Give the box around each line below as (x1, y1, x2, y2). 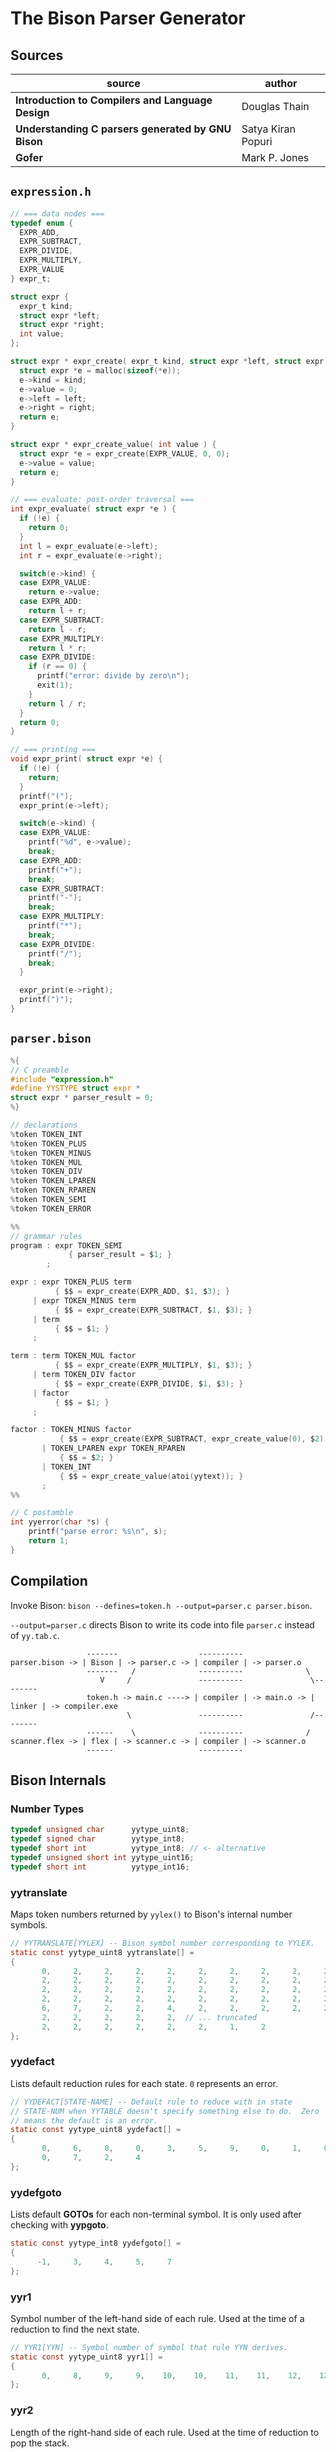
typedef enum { (10, 218, 74, 228)
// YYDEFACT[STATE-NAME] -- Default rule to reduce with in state (10, 2097, 293, 2107)
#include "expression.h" (10, 1074, 114, 1084)
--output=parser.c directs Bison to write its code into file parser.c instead (10, 1618, 315, 1631)
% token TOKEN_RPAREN (10, 1185, 97, 1196)
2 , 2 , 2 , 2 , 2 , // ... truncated (41, 2012, 257, 2022)
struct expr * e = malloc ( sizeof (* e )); (19, 365, 182, 376)
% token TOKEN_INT (10, 1129, 83, 1139)
